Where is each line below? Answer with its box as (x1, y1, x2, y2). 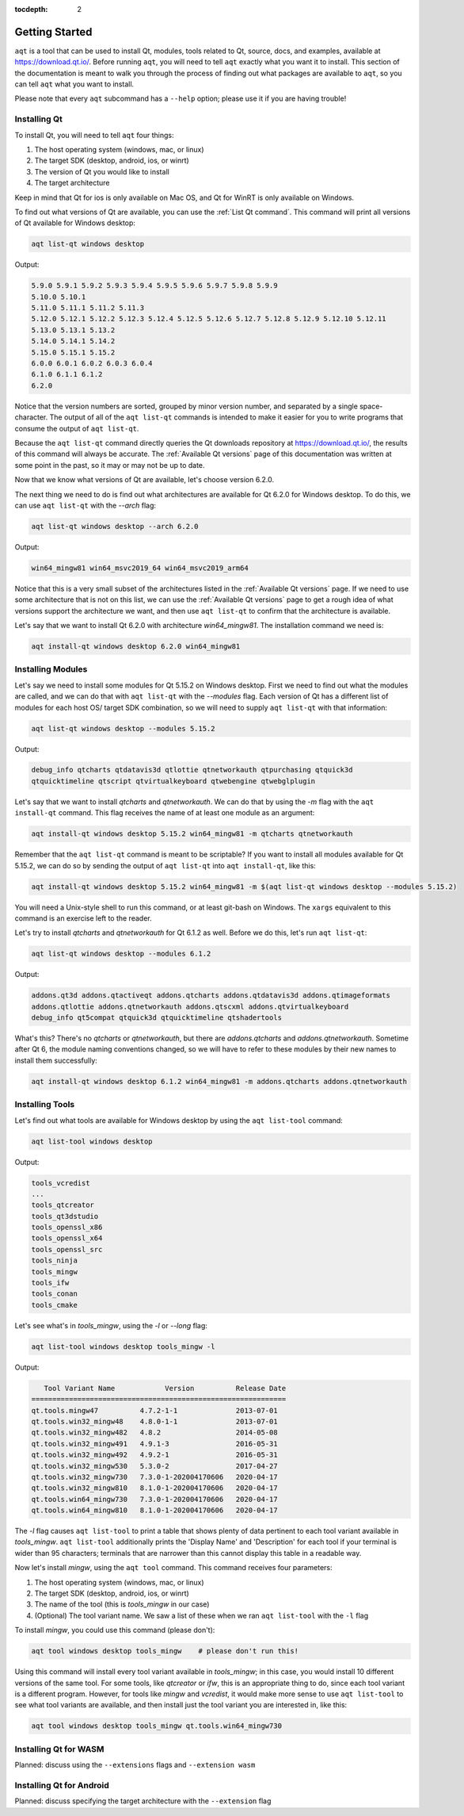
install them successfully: (14, 1056, 98, 1065)
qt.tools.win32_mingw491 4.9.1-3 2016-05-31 (31, 1439, 278, 1448)
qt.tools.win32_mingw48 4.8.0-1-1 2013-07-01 (31, 1416, 278, 1426)
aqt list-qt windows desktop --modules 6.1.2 (31, 949, 211, 959)
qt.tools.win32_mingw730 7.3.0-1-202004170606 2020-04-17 (31, 1472, 278, 1481)
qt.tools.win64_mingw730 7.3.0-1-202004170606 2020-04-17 (31, 1495, 278, 1504)
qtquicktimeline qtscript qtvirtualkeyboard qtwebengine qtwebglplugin (31, 776, 316, 785)
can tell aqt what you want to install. (14, 79, 135, 89)
